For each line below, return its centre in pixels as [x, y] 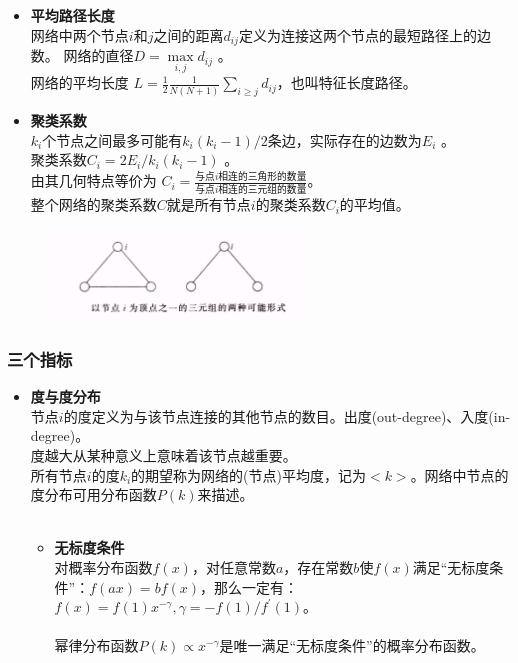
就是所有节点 [208, 204]
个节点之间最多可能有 [112, 139]
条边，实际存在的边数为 [344, 139]
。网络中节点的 [459, 474]
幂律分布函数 [96, 645]
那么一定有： [255, 586]
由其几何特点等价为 [93, 180]
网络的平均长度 [79, 82]
